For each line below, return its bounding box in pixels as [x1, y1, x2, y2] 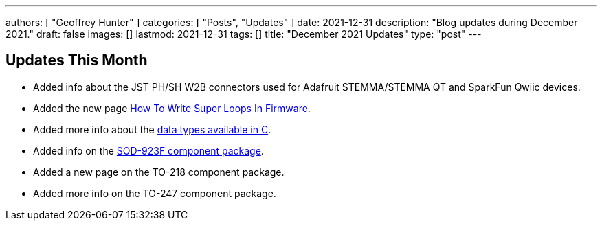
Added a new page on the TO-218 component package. [33, 166, 285, 178]
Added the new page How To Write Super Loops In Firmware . [33, 102, 311, 114]
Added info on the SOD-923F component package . [33, 144, 264, 157]
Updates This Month [5, 52, 148, 69]
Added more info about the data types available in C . [33, 123, 271, 135]
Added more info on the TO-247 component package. [33, 187, 276, 199]
